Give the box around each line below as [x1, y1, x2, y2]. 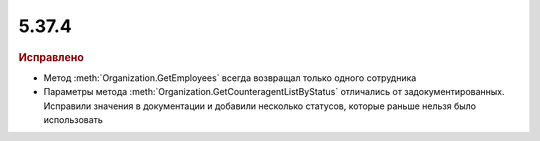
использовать [43, 113, 104, 125]
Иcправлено [18, 50, 84, 64]
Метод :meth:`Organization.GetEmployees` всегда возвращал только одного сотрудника [43, 71, 417, 84]
